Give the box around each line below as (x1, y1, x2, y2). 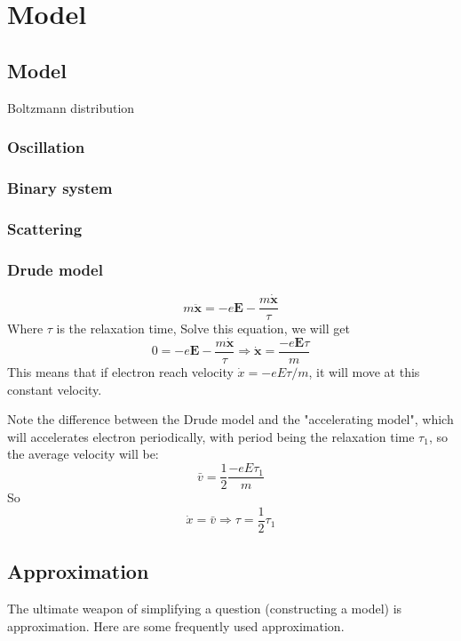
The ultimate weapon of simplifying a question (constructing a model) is (7, 598, 402, 617)
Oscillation (7, 136, 85, 158)
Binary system (7, 176, 113, 198)
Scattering (7, 217, 83, 239)
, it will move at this (308, 363, 420, 381)
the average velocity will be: (7, 445, 159, 463)
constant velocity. (7, 380, 102, 398)
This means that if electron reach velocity (7, 363, 234, 381)
